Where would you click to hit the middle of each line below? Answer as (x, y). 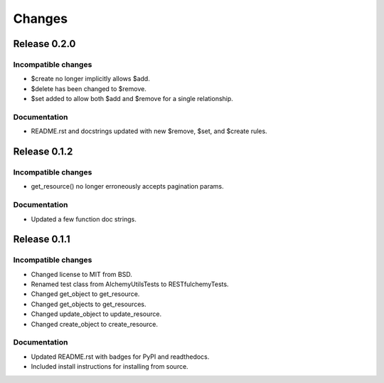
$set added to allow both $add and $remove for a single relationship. (132, 99)
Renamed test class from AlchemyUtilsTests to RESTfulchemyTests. (130, 284)
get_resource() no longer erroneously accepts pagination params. (127, 187)
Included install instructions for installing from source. (110, 367)
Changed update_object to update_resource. (96, 314)
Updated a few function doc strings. (84, 219)
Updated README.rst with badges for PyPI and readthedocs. (120, 357)
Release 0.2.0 (44, 44)
